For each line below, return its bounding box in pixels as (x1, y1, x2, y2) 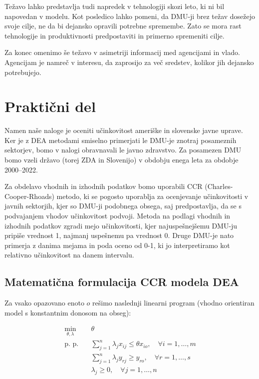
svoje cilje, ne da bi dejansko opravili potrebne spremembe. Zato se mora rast (4, 20, 242, 31)
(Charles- (205, 181, 233, 191)
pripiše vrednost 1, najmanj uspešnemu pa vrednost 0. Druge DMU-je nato (4, 230, 234, 240)
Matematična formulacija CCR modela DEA (4, 274, 239, 289)
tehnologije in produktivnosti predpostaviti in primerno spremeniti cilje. (4, 30, 225, 40)
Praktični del (4, 96, 96, 116)
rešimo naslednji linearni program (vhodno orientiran (92, 297, 255, 308)
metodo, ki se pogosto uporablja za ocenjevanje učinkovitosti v (56, 190, 249, 201)
